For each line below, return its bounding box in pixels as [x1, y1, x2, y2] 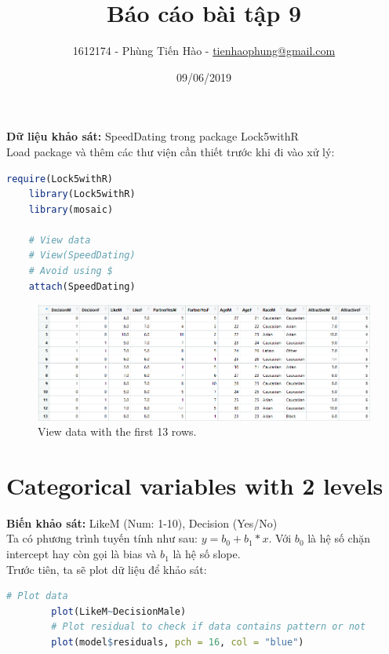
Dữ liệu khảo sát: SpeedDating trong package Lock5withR [6, 128, 299, 144]
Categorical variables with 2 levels [6, 469, 384, 501]
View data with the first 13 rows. [38, 423, 197, 440]
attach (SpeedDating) [28, 280, 136, 292]
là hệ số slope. [173, 546, 241, 562]
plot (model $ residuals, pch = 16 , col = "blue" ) [51, 637, 304, 649]
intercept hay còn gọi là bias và [6, 546, 157, 562]
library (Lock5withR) [28, 188, 136, 200]
